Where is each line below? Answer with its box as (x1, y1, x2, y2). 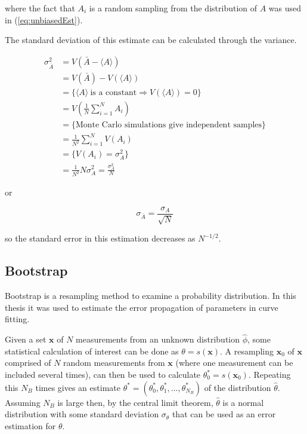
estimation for (5, 419, 56, 432)
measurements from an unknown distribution (76, 333, 240, 346)
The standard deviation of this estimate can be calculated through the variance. (5, 33, 297, 46)
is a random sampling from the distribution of (89, 2, 258, 14)
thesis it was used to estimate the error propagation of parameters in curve (5, 301, 278, 313)
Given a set (5, 333, 46, 346)
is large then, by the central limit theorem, (57, 396, 213, 408)
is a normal (222, 396, 264, 408)
